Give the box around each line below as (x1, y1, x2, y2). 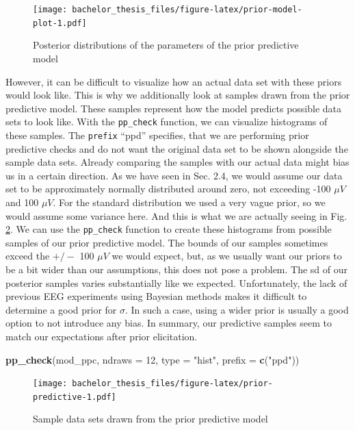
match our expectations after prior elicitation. (5, 329, 198, 343)
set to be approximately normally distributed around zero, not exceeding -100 (5, 181, 331, 196)
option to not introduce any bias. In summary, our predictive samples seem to (5, 316, 332, 330)
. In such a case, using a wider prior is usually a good (125, 302, 349, 316)
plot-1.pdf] (33, 18, 87, 28)
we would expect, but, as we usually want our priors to (111, 249, 342, 263)
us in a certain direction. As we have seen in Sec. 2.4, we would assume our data (5, 168, 343, 182)
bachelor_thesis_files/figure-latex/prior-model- (72, 5, 302, 14)
